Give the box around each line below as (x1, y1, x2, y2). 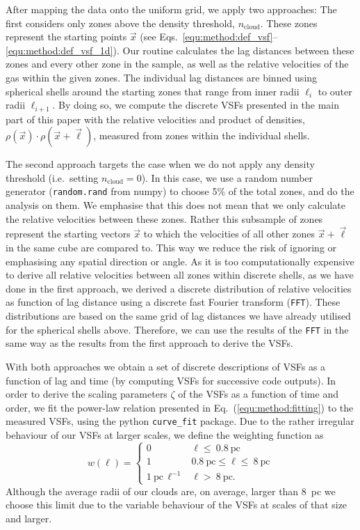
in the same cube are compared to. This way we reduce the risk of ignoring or (6, 240, 337, 255)
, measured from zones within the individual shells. (93, 128, 310, 143)
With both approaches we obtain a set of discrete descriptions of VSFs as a (6, 359, 326, 373)
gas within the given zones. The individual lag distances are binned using (6, 70, 318, 84)
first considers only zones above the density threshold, (6, 15, 235, 30)
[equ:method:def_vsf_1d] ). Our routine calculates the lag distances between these (6, 42, 354, 57)
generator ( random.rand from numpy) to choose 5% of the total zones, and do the (6, 184, 354, 198)
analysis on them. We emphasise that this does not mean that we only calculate (6, 198, 345, 212)
